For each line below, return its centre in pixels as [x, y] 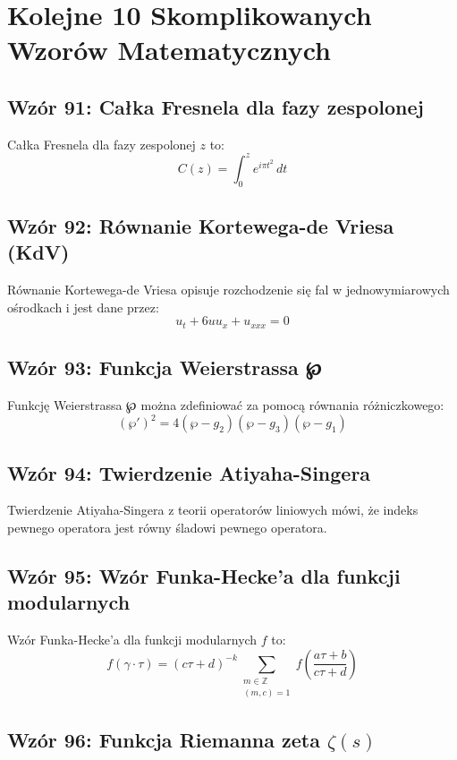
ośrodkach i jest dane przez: [83, 307]
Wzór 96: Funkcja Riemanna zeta [164, 739]
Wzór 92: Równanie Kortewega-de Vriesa [201, 226]
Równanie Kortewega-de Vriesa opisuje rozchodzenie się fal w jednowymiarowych [228, 290]
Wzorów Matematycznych [169, 50]
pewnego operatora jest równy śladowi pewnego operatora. [167, 527]
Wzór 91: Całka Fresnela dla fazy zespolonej [216, 106]
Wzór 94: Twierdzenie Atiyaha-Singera [189, 472]
